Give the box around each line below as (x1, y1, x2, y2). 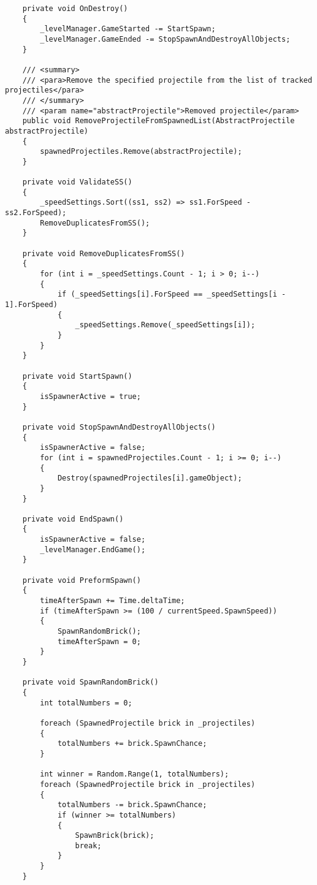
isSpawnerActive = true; (40, 392, 141, 401)
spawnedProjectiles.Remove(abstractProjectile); (40, 147, 242, 156)
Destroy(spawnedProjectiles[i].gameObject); (57, 474, 242, 483)
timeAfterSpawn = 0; (57, 637, 141, 646)
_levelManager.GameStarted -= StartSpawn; (40, 25, 216, 34)
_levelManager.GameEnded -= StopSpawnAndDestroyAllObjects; (40, 34, 291, 44)
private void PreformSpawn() (22, 575, 141, 585)
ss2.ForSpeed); (5, 208, 67, 218)
